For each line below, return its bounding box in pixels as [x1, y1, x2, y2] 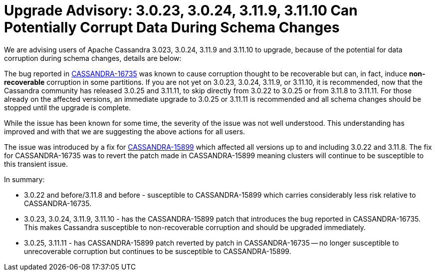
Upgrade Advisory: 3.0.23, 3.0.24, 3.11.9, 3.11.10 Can [4, 2, 358, 19]
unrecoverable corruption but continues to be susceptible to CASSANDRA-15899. [24, 247, 291, 256]
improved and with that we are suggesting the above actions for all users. [4, 127, 245, 136]
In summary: [4, 175, 45, 184]
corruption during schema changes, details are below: [4, 53, 182, 62]
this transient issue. [4, 159, 68, 168]
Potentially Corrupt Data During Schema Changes [4, 19, 340, 36]
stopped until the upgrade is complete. [4, 103, 131, 112]
